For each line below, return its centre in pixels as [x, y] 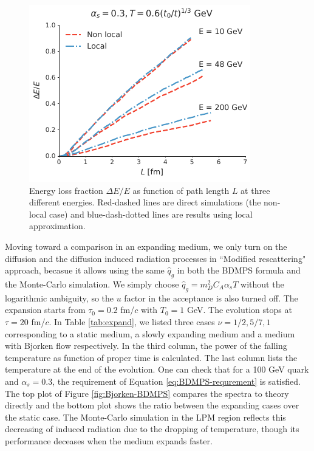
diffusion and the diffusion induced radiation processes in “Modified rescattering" [155, 258]
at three [255, 190]
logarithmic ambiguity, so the [60, 298]
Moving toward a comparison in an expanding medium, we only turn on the [146, 246]
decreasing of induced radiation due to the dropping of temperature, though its [152, 429]
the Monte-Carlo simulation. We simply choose [92, 284]
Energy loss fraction [66, 190]
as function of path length [181, 190]
